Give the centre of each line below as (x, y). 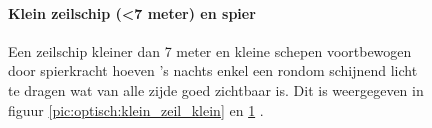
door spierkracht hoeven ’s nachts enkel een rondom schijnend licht (213, 70)
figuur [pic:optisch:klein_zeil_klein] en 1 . (136, 109)
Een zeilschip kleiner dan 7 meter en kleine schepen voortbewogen (210, 50)
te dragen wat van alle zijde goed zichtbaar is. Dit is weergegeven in (216, 89)
